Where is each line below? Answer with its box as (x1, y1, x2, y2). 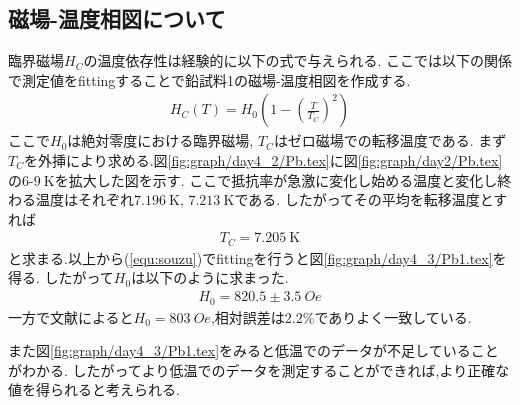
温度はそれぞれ (35, 189, 134, 210)
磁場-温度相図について (8, 3, 226, 34)
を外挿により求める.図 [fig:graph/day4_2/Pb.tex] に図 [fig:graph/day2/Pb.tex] (23, 150, 503, 171)
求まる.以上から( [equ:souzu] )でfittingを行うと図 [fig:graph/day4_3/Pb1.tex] (21, 247, 493, 268)
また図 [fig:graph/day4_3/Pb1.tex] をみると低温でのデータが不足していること (8, 340, 499, 361)
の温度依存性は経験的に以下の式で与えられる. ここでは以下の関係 (83, 50, 512, 71)
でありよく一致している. (314, 306, 472, 327)
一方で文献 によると (8, 306, 134, 327)
